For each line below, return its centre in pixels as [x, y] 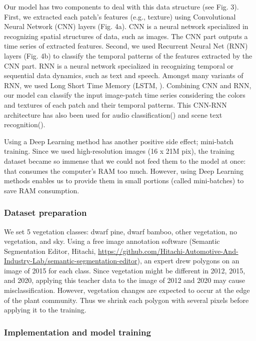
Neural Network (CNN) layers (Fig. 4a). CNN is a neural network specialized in [126, 26]
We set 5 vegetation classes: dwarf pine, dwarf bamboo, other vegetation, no [120, 231]
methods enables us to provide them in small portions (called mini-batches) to [124, 181]
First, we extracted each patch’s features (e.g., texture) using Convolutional [120, 16]
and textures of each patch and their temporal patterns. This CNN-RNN [115, 104]
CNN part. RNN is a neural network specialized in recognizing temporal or [119, 65]
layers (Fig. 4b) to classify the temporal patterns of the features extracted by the [128, 55]
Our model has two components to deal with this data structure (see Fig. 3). [121, 7]
